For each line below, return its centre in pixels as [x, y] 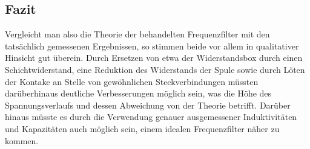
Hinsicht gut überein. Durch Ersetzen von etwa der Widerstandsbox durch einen [154, 58]
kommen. [22, 140]
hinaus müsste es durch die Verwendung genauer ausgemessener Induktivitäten [151, 117]
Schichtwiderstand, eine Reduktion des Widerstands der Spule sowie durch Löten [155, 69]
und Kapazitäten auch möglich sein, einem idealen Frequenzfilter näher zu [142, 128]
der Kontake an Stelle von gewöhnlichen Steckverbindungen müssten [132, 81]
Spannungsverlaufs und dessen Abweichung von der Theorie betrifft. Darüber [148, 105]
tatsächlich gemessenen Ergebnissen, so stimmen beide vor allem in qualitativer [152, 46]
